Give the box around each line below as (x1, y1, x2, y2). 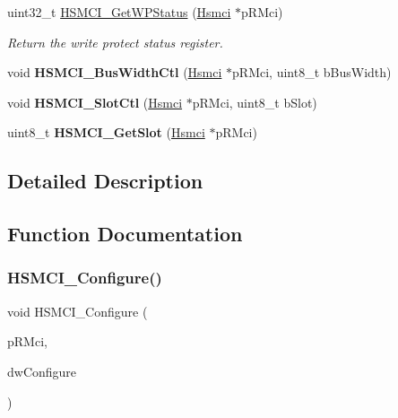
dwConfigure (7, 361, 77, 380)
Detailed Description (7, 167, 203, 195)
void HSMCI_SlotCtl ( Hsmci (7, 92, 183, 111)
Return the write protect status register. (7, 32, 223, 51)
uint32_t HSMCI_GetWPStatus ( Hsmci (7, 3, 231, 21)
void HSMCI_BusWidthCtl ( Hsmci (7, 63, 222, 82)
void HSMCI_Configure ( (7, 301, 148, 320)
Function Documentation (7, 220, 243, 248)
